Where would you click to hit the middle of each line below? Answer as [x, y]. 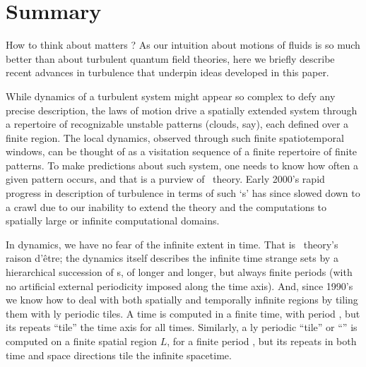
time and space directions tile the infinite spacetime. [119, 355]
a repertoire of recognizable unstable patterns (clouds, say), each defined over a [177, 124]
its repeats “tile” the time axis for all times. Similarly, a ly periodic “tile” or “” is [182, 327]
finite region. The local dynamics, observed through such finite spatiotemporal [175, 137]
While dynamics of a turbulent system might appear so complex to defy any [171, 96]
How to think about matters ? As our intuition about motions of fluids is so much [183, 45]
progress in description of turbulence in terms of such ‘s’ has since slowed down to [183, 193]
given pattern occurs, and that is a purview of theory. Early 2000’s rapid [165, 179]
